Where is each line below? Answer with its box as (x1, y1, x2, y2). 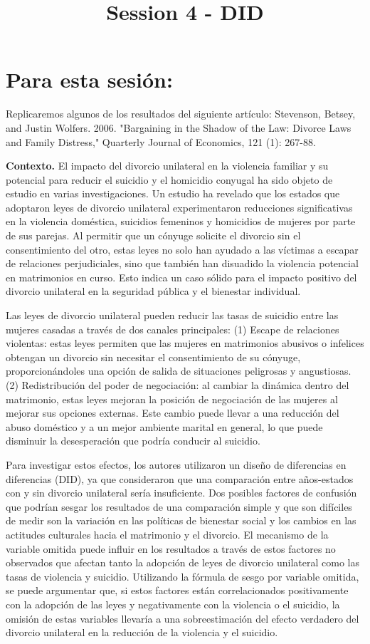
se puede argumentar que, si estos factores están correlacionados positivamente (6, 583, 349, 598)
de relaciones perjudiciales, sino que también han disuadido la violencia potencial (6, 256, 359, 271)
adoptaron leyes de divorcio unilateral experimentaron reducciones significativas (6, 199, 353, 214)
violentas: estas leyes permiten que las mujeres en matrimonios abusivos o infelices (6, 336, 364, 350)
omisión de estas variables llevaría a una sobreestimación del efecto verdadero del (6, 611, 359, 625)
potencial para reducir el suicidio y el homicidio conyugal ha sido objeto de (6, 172, 333, 187)
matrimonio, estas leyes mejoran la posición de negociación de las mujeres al (6, 391, 338, 406)
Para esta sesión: (6, 65, 173, 94)
